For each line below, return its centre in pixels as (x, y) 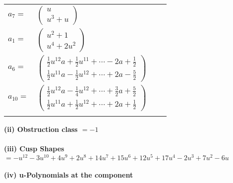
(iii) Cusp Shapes (34, 149)
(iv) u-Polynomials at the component (69, 175)
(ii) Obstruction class (41, 129)
